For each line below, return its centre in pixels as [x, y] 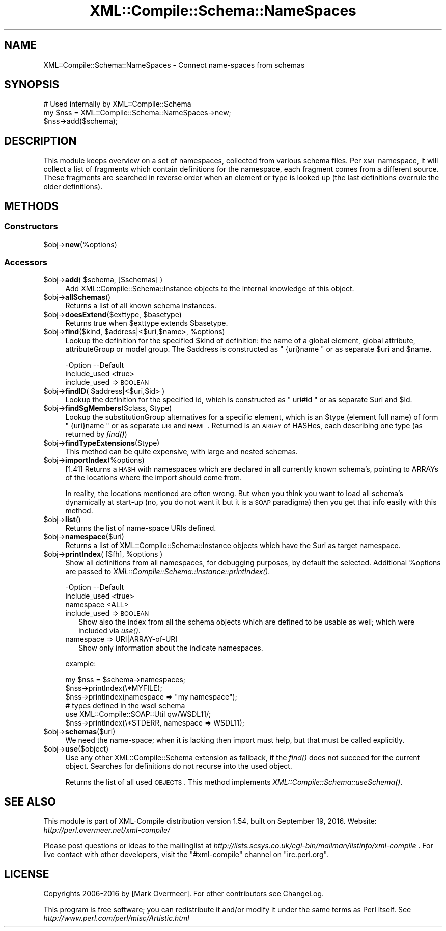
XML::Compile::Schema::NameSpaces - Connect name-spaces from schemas [174, 65]
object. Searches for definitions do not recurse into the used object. [179, 766]
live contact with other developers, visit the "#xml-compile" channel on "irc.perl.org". [186, 855]
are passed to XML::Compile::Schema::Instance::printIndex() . [168, 572]
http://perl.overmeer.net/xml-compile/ [107, 830]
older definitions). [73, 187]
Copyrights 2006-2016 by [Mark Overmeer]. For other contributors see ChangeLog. [184, 893]
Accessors [26, 262]
